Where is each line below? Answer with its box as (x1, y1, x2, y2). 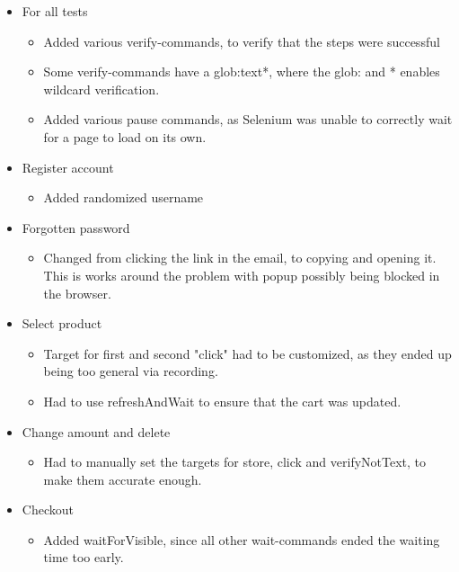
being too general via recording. (43, 362, 218, 380)
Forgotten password (22, 218, 130, 237)
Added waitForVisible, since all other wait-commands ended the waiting (43, 530, 440, 549)
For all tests (22, 2, 88, 20)
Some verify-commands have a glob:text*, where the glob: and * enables (43, 62, 440, 81)
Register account (22, 157, 114, 176)
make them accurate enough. (43, 469, 202, 488)
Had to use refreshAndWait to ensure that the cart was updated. (43, 391, 402, 410)
